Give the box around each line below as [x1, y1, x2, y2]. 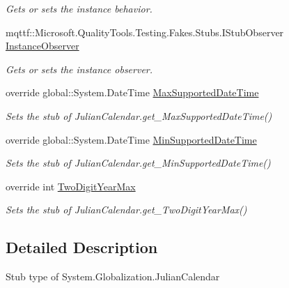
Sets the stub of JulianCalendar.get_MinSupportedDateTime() [6, 156, 271, 170]
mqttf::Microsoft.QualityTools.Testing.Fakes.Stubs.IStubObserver [6, 24, 284, 39]
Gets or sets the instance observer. [6, 61, 153, 76]
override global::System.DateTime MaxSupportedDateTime [6, 85, 259, 100]
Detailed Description [6, 236, 158, 258]
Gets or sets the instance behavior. [6, 1, 153, 15]
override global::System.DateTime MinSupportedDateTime [6, 132, 257, 146]
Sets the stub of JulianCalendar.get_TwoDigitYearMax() [6, 202, 247, 217]
